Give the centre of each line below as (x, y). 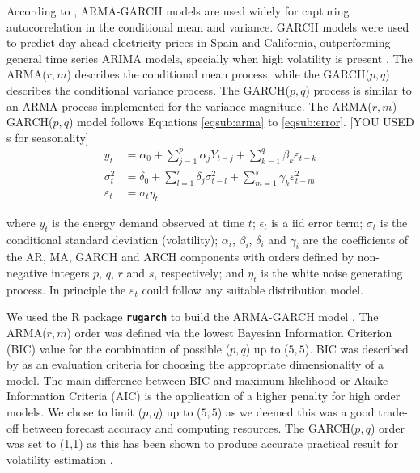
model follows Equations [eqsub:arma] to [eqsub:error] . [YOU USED (246, 122)
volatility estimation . (60, 459)
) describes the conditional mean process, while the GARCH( (218, 74)
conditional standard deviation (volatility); (112, 239)
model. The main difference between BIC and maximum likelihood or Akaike (197, 380)
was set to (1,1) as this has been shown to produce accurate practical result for (203, 443)
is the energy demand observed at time (148, 222)
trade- (393, 412)
